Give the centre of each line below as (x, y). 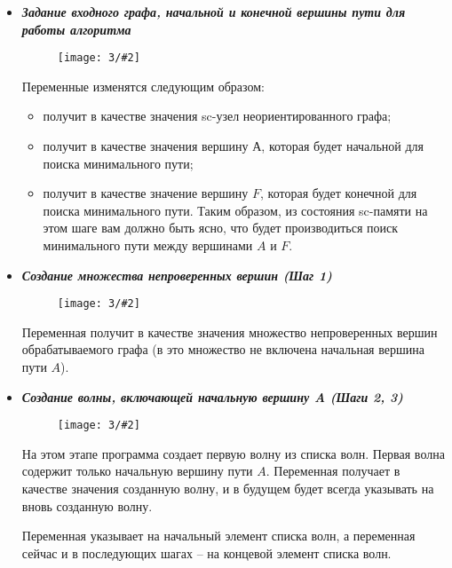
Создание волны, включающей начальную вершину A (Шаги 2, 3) (212, 396)
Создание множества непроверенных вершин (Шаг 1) (177, 275)
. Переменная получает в (333, 471)
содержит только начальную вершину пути (137, 471)
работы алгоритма (76, 29)
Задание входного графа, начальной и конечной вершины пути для (214, 12)
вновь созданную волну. (87, 505)
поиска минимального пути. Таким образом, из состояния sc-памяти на (235, 210)
